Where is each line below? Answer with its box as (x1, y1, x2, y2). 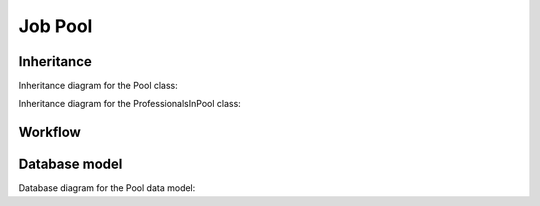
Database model (18, 156, 123, 173)
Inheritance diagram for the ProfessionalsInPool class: (18, 98, 242, 110)
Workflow (18, 124, 82, 141)
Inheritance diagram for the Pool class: (18, 80, 179, 92)
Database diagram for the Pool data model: (18, 182, 196, 194)
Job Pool (18, 15, 93, 37)
